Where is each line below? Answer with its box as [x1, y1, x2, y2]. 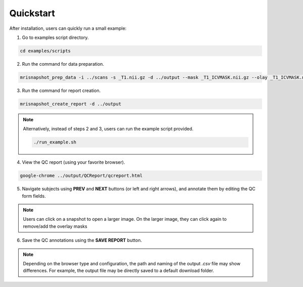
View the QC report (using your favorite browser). [22, 159, 125, 165]
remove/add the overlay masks [23, 223, 88, 229]
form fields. [22, 193, 46, 199]
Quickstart [9, 8, 56, 19]
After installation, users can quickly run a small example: [9, 25, 127, 31]
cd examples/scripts [20, 48, 71, 54]
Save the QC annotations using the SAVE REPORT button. [22, 237, 142, 244]
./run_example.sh [33, 139, 77, 145]
